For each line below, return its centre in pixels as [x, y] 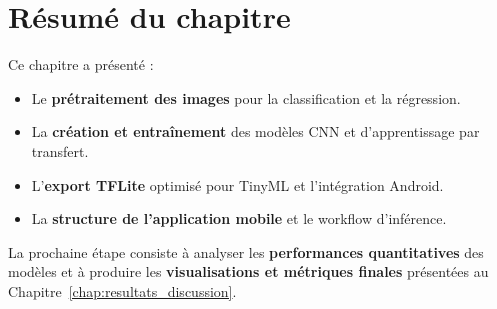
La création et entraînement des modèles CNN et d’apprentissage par [255, 131]
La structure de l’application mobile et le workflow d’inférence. [239, 218]
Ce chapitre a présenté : [81, 64]
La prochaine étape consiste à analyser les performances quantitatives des [246, 251]
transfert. [60, 150]
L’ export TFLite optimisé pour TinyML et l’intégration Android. [237, 184]
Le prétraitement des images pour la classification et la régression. [246, 97]
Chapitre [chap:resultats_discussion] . [122, 290]
